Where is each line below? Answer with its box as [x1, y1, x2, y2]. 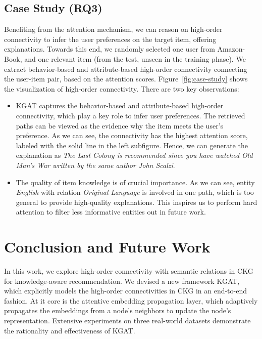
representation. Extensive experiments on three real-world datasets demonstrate [4, 315, 251, 325]
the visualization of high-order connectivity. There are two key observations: [4, 83, 239, 94]
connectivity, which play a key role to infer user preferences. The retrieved [16, 110, 245, 120]
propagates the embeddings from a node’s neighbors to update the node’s [4, 305, 231, 316]
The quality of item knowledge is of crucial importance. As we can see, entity [16, 177, 255, 187]
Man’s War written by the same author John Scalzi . [16, 159, 175, 170]
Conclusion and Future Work [4, 236, 211, 257]
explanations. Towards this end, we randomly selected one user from [4, 44, 215, 54]
